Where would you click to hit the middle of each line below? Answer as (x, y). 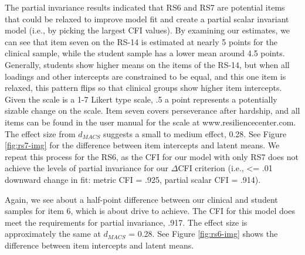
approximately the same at (53, 234)
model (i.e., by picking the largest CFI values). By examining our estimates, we (148, 30)
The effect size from (40, 133)
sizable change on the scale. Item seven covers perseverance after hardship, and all (152, 110)
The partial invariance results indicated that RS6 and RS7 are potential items (145, 7)
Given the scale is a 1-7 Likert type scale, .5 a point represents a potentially (141, 99)
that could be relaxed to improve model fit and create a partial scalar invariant (147, 18)
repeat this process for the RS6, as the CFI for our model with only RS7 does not (152, 156)
